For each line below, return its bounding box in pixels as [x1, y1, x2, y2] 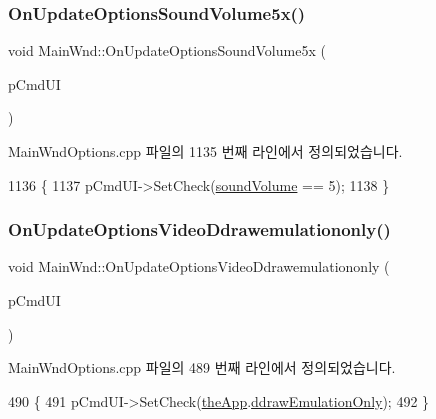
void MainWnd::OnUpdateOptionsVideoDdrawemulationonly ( [8, 256, 390, 277]
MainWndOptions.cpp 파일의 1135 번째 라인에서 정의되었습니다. [8, 141, 403, 161]
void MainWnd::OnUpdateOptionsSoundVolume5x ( [8, 40, 326, 61]
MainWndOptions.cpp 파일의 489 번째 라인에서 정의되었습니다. [8, 357, 396, 378]
